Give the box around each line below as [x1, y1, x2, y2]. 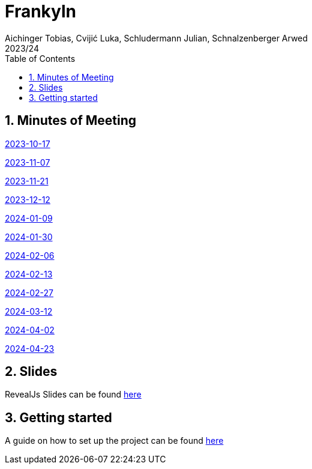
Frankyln [5, 1, 76, 22]
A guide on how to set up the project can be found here [5, 435, 224, 446]
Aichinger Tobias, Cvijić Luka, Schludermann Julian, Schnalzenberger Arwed [5, 32, 308, 43]
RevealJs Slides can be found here [5, 389, 142, 400]
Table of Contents [5, 53, 76, 64]
